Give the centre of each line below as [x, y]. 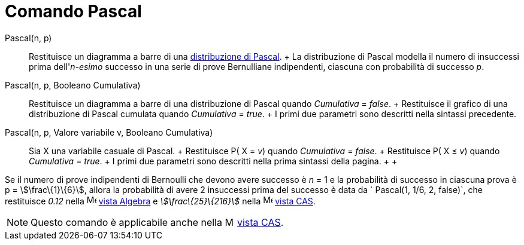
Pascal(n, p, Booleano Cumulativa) [73, 85]
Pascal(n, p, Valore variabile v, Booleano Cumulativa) [109, 132]
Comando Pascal [73, 11]
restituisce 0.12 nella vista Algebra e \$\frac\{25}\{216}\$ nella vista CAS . [160, 201]
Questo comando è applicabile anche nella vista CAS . [157, 222]
